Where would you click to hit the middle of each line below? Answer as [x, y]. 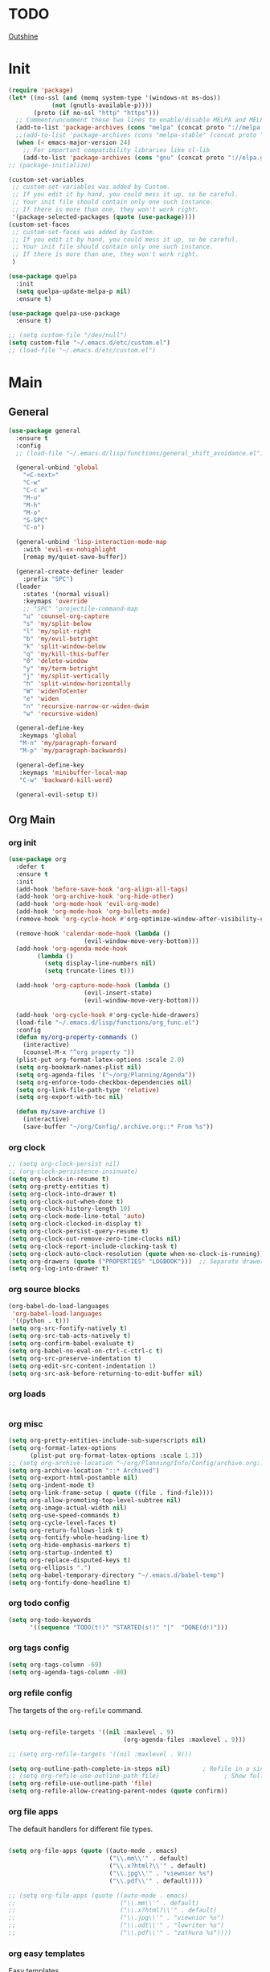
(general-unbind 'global [57, 467]
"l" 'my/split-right [57, 631]
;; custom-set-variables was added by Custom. [91, 187]
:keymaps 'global [48, 736]
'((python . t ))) [41, 1321]
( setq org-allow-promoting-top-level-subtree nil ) [95, 1501]
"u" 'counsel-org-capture [66, 616]
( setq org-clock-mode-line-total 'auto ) [77, 1217]
